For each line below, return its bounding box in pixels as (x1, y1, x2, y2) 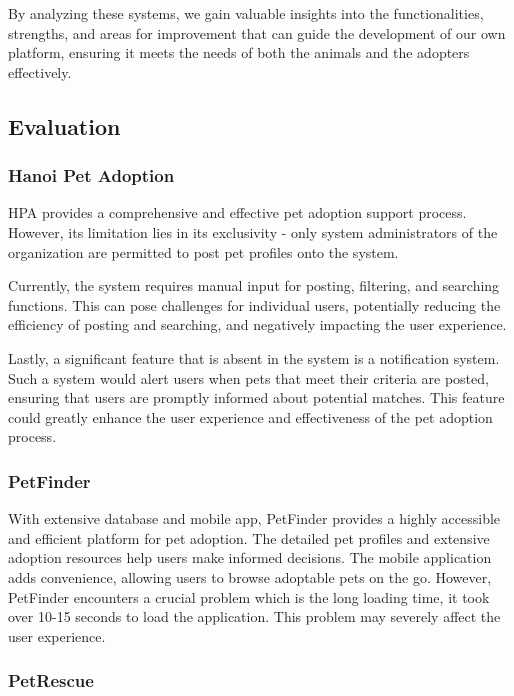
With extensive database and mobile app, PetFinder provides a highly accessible (8, 508, 501, 529)
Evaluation (8, 110, 121, 141)
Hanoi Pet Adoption (8, 163, 175, 188)
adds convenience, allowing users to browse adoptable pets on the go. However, (8, 566, 492, 587)
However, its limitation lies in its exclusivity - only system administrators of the (8, 221, 498, 242)
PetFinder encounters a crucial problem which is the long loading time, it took (8, 586, 490, 607)
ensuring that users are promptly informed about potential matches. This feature (8, 387, 505, 408)
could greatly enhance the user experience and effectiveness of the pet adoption (8, 406, 493, 427)
